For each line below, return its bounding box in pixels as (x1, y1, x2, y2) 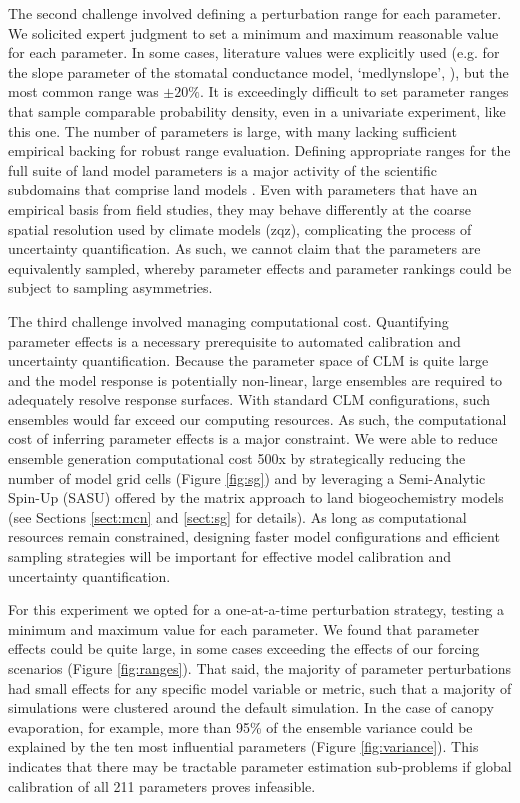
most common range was (8, 81, 159, 102)
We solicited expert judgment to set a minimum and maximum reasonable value (8, 22, 499, 43)
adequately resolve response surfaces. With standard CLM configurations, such (8, 389, 491, 410)
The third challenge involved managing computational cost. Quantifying (8, 310, 449, 331)
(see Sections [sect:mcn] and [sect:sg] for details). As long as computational (8, 506, 467, 527)
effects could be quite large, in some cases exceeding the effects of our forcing (8, 638, 480, 659)
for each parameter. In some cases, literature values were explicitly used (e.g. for (8, 42, 500, 63)
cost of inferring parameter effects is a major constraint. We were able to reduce (8, 428, 498, 449)
